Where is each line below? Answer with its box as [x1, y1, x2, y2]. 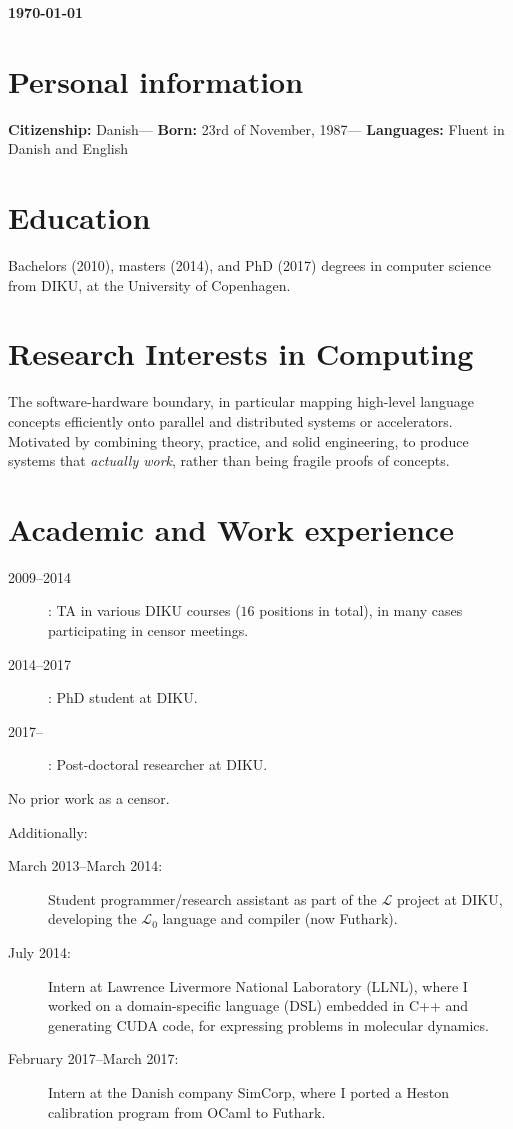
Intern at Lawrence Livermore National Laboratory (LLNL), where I [48, 975, 468, 996]
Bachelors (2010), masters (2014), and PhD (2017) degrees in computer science [8, 255, 491, 276]
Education [8, 197, 151, 238]
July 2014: [8, 941, 71, 962]
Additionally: [8, 821, 88, 842]
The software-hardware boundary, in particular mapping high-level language [8, 391, 474, 412]
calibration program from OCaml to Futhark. [48, 1101, 326, 1122]
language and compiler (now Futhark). [162, 908, 398, 929]
